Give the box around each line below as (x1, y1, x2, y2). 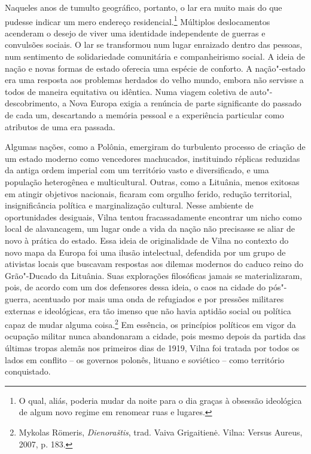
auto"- (250, 85, 273, 97)
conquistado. (5, 365, 51, 378)
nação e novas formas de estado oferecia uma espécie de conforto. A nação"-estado (5, 62, 306, 74)
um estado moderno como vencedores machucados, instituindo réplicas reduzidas (5, 152, 300, 164)
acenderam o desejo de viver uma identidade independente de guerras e (5, 26, 266, 39)
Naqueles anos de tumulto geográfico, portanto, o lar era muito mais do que (5, 1, 282, 13)
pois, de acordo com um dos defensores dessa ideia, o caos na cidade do (5, 281, 266, 293)
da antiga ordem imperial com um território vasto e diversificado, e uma (5, 164, 269, 176)
